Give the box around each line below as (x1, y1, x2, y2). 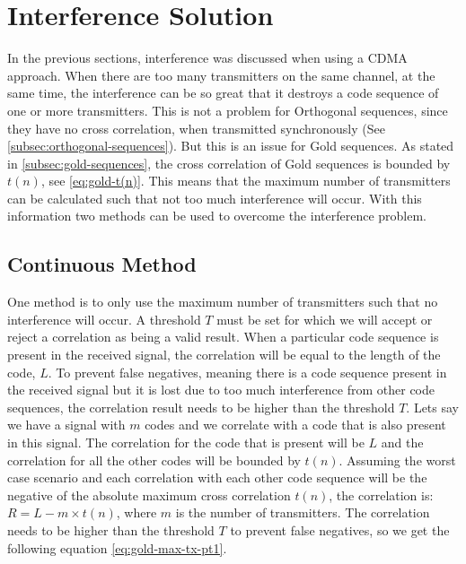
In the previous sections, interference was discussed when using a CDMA (7, 48, 408, 67)
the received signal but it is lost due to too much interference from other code (7, 380, 435, 399)
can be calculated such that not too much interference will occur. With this (7, 188, 422, 207)
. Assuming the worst (339, 450, 456, 469)
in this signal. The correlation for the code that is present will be (7, 433, 365, 452)
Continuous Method (7, 250, 197, 278)
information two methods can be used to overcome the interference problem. (7, 206, 426, 225)
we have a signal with (7, 415, 126, 434)
